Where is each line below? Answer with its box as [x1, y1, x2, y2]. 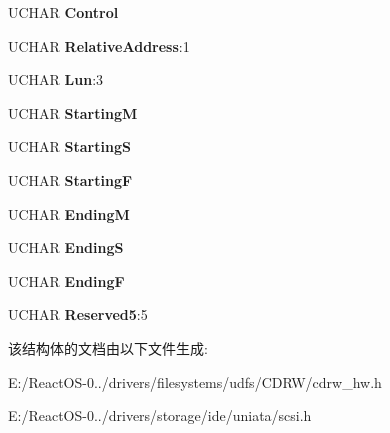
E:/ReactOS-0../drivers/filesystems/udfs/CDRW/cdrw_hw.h [8, 371, 382, 392]
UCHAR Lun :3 [8, 69, 104, 90]
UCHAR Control [8, 2, 119, 22]
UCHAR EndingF [8, 270, 125, 291]
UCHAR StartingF [8, 169, 133, 190]
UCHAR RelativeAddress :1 [8, 35, 190, 56]
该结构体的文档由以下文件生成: [8, 337, 208, 358]
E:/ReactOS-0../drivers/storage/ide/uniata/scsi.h [8, 405, 312, 426]
